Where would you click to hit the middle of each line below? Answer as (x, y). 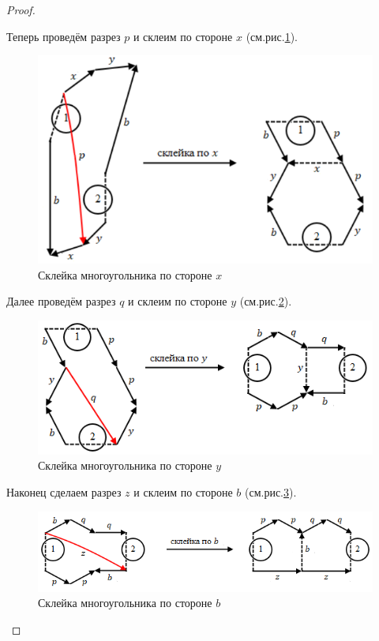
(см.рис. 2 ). (266, 301)
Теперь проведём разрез (64, 36)
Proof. (21, 9)
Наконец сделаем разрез (64, 491)
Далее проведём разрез (61, 301)
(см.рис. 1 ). (272, 36)
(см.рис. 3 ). (271, 491)
